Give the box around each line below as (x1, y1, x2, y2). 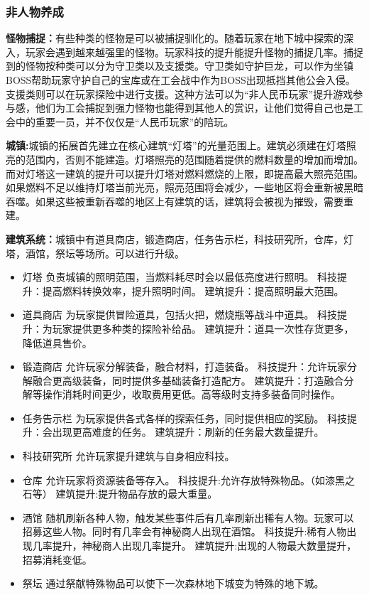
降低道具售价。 (22, 335, 92, 350)
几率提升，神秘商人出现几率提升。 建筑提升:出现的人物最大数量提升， (32, 538, 357, 553)
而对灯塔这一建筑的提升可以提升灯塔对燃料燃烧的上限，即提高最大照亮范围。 (6, 166, 363, 181)
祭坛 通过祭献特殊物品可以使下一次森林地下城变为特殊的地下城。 (22, 576, 324, 591)
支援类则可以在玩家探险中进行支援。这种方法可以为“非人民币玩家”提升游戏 (6, 86, 353, 101)
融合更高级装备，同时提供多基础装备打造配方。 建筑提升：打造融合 (32, 372, 344, 387)
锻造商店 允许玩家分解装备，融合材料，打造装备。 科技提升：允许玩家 (22, 359, 348, 374)
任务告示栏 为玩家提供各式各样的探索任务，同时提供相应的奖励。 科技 (22, 410, 348, 425)
